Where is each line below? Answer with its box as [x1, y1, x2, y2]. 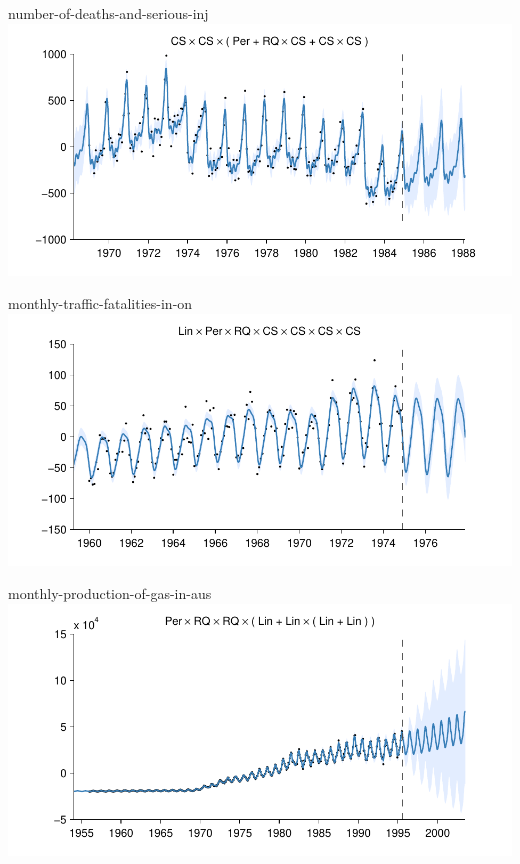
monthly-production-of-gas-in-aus [8, 583, 212, 604]
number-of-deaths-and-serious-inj [8, 3, 209, 23]
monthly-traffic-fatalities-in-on [8, 293, 193, 314]
